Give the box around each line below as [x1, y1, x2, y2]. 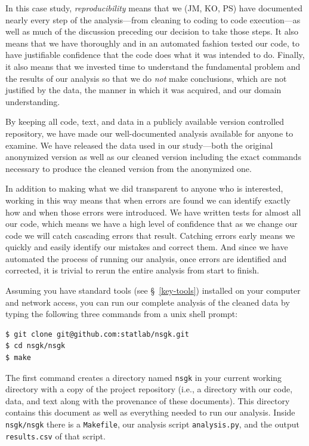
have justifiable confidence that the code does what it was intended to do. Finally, [5, 48, 305, 61]
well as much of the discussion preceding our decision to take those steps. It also [5, 25, 299, 38]
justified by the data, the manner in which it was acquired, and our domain [5, 84, 282, 96]
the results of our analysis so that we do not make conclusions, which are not [5, 72, 287, 84]
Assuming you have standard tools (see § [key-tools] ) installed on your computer [5, 284, 301, 297]
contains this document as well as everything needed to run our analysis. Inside [5, 406, 295, 419]
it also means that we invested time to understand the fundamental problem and [5, 60, 301, 72]
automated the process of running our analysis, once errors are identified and [5, 252, 287, 264]
